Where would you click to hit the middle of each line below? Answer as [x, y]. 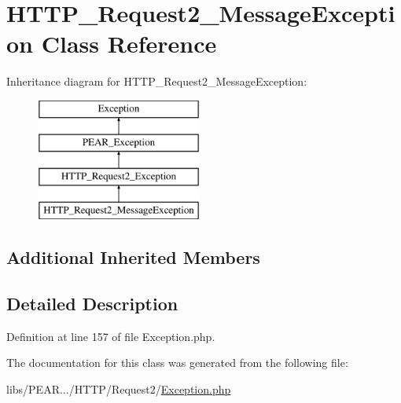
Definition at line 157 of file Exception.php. [111, 336]
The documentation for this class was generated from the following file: [177, 363]
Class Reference [129, 44]
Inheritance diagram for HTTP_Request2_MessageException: [157, 81]
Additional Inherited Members [133, 257]
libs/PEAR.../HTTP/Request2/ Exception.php [119, 388]
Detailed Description [92, 303]
